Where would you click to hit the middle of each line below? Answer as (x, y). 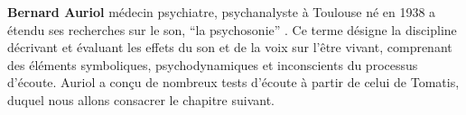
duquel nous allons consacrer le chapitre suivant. (141, 99)
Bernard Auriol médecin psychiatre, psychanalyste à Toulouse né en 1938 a (222, 12)
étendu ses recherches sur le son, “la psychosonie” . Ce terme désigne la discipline (232, 29)
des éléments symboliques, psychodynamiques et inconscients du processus (213, 64)
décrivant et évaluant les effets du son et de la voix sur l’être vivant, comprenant (230, 47)
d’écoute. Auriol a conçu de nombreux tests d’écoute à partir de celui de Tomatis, (233, 82)
